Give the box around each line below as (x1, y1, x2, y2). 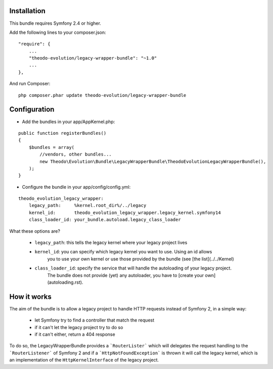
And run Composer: (9, 81, 51, 87)
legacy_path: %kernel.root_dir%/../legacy (28, 202, 147, 208)
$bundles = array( (28, 144, 75, 150)
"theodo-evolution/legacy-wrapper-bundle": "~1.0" (28, 56, 157, 61)
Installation (9, 7, 45, 15)
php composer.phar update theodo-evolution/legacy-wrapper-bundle (18, 92, 187, 98)
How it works (9, 292, 52, 301)
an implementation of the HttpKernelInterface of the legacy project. (9, 357, 159, 363)
